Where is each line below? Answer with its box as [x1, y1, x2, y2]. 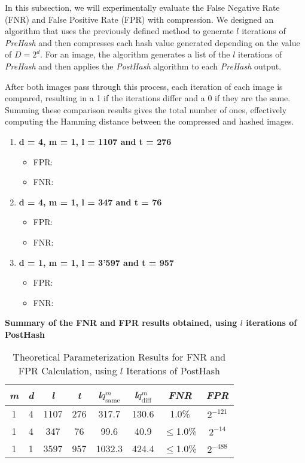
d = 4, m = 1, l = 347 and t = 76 [19, 195, 162, 208]
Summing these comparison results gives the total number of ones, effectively [5, 103, 287, 116]
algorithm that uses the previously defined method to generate [5, 25, 234, 37]
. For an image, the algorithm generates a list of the [40, 48, 230, 60]
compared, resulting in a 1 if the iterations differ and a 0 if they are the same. [5, 92, 291, 104]
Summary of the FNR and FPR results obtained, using [5, 316, 237, 329]
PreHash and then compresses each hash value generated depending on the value [5, 36, 300, 49]
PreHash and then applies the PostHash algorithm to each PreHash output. [5, 59, 282, 72]
